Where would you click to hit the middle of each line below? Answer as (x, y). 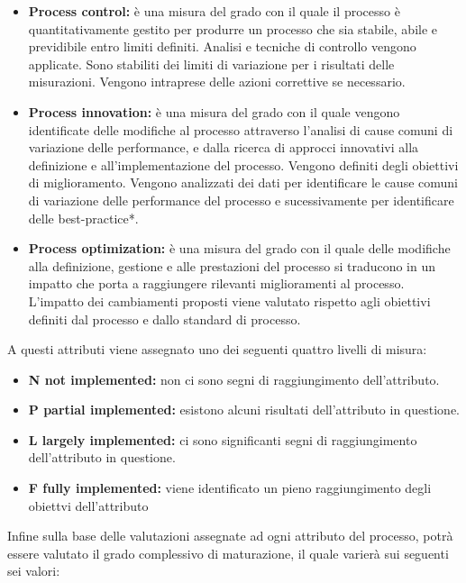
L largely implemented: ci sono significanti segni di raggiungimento (223, 439)
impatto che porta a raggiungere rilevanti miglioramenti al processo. (216, 283)
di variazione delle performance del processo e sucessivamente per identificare (241, 200)
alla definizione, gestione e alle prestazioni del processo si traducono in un (232, 265)
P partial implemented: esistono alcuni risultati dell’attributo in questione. (244, 410)
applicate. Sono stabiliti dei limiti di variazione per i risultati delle (211, 64)
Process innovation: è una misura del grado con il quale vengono (214, 111)
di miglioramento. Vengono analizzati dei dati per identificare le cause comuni (243, 182)
